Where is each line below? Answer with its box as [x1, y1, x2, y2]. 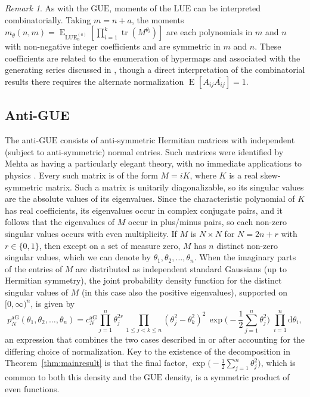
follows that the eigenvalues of [5, 216, 115, 228]
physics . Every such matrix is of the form [5, 168, 158, 181]
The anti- [5, 134, 39, 146]
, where [190, 168, 216, 181]
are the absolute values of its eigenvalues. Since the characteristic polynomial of [5, 192, 295, 205]
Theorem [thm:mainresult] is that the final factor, [5, 356, 188, 369]
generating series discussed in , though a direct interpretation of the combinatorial [5, 63, 305, 76]
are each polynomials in [166, 26, 253, 38]
